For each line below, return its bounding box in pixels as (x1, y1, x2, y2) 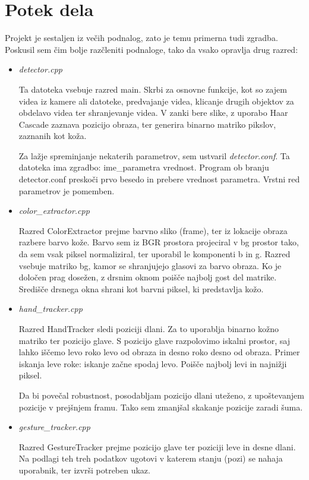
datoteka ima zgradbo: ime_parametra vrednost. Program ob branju (18, 161, 269, 173)
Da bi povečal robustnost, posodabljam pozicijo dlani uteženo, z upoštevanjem (18, 389, 304, 401)
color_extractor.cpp (18, 204, 90, 217)
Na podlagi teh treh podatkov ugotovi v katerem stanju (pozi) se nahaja (18, 452, 283, 465)
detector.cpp (18, 63, 62, 75)
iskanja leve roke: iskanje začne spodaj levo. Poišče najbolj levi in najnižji (18, 357, 287, 370)
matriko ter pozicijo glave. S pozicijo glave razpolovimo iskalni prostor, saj (18, 334, 291, 346)
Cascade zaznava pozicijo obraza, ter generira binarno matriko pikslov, (18, 118, 276, 130)
